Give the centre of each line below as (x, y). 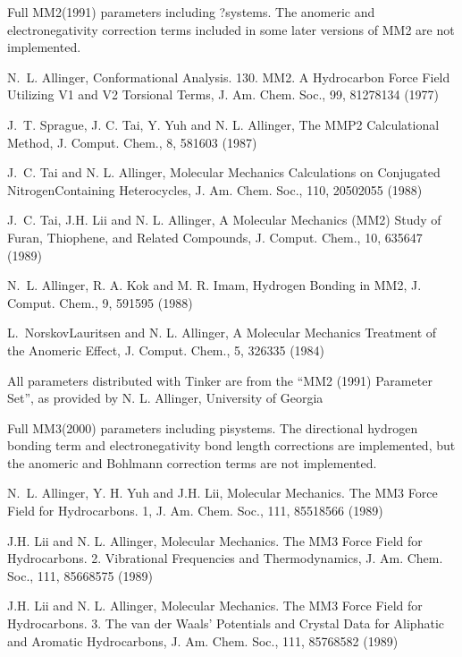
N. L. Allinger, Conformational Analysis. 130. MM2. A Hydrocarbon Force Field (229, 77)
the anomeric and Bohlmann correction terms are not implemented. (192, 462)
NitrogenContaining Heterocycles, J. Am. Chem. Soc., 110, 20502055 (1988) (215, 189)
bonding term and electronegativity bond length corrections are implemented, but (231, 445)
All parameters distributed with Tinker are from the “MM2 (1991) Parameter (220, 380)
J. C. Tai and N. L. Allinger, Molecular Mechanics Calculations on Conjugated (224, 172)
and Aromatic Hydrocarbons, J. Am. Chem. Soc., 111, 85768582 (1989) (203, 640)
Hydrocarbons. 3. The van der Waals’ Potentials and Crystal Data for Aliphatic (226, 623)
